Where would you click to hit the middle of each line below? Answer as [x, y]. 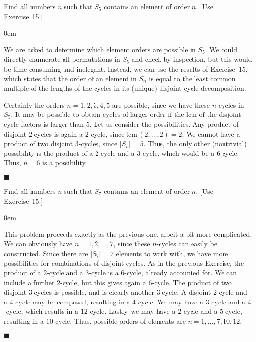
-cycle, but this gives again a [103, 282]
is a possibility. [65, 163]
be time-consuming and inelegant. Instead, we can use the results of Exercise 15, [126, 68]
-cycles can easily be [187, 244]
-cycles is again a [57, 133]
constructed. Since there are [46, 253]
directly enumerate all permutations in [62, 59]
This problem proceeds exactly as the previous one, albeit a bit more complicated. [128, 234]
